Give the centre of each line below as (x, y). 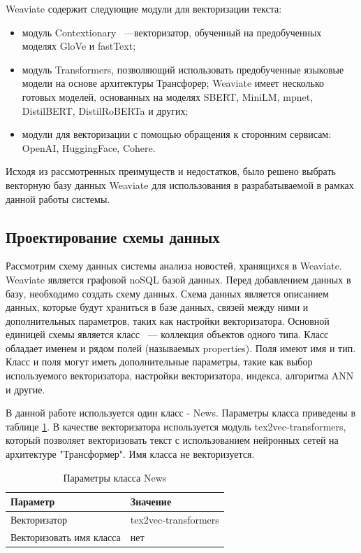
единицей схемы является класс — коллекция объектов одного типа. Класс (167, 334)
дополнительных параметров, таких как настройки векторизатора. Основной (168, 320)
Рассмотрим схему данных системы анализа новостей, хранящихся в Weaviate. (174, 266)
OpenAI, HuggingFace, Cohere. (89, 147)
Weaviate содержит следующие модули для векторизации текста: (144, 8)
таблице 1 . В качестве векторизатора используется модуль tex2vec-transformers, (176, 426)
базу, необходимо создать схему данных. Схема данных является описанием (167, 293)
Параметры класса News (115, 477)
